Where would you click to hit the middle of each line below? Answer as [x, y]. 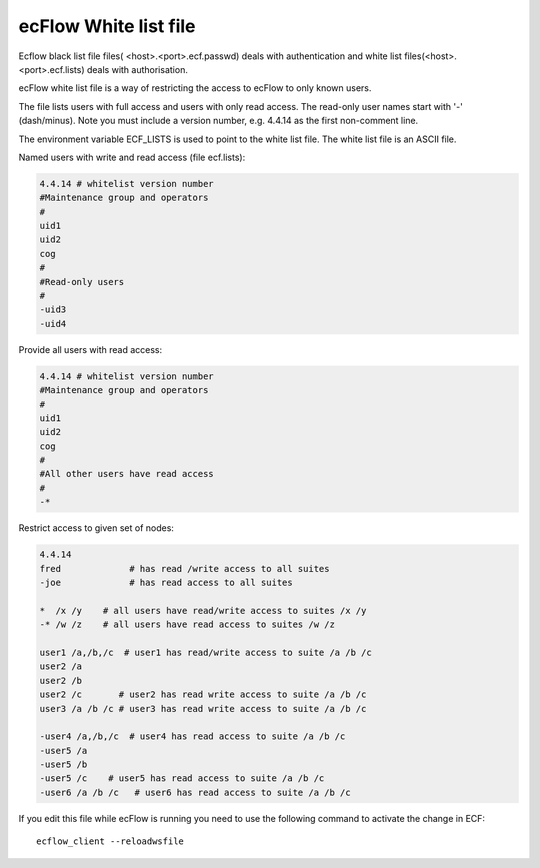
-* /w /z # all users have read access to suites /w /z [187, 624]
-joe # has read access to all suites [166, 583]
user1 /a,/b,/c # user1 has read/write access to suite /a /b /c [205, 652]
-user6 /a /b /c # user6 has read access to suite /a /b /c [195, 792]
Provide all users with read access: [90, 349]
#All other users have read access [126, 474]
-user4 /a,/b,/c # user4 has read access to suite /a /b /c [192, 736]
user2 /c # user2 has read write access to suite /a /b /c [203, 694]
